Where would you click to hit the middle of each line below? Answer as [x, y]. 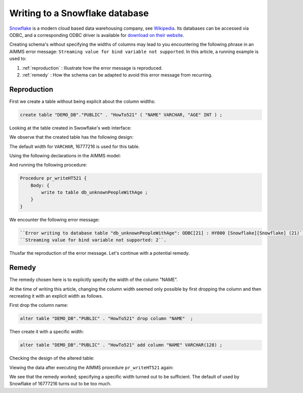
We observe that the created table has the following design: [71, 137]
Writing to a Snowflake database [79, 13]
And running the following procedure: [48, 165]
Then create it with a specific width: [47, 332]
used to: [18, 59]
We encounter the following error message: [55, 219]
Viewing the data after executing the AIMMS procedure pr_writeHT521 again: [91, 367]
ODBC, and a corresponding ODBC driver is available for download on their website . [97, 35]
